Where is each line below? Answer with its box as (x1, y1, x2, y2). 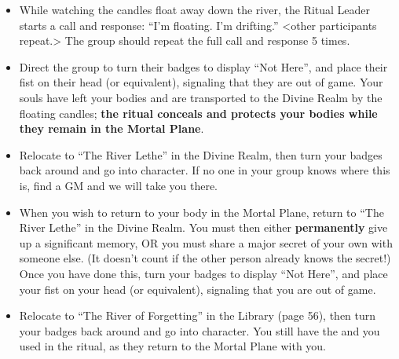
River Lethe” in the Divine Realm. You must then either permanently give (19, 219, 388, 236)
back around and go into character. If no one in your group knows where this (19, 162, 390, 178)
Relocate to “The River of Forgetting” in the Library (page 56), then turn (19, 307, 376, 324)
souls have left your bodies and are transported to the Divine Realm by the (19, 89, 383, 105)
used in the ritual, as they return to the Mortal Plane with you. (19, 338, 327, 354)
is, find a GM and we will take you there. (19, 177, 218, 193)
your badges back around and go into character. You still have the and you (19, 322, 380, 339)
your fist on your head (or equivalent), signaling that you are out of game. (19, 280, 376, 297)
